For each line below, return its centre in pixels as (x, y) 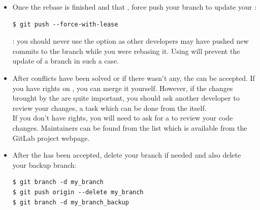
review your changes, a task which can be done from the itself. (109, 108)
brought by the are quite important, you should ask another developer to (126, 98)
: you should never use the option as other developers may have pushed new (131, 41)
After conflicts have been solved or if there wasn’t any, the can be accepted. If (134, 78)
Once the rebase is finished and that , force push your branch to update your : (134, 7)
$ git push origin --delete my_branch (78, 192)
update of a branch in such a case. (66, 61)
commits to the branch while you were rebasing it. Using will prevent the (126, 51)
